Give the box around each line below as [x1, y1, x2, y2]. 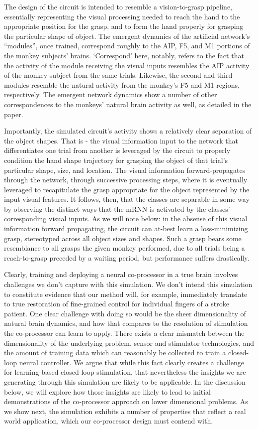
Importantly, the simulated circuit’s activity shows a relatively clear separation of [4, 126, 252, 136]
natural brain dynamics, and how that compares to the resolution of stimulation [4, 318, 248, 328]
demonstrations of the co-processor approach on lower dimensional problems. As [4, 396, 248, 407]
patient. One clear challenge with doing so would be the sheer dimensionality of [4, 308, 246, 318]
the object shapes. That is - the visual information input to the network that [4, 135, 238, 145]
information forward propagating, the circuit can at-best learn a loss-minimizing [4, 223, 248, 234]
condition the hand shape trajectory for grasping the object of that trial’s [4, 154, 228, 165]
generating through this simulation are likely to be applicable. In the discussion [4, 376, 246, 387]
